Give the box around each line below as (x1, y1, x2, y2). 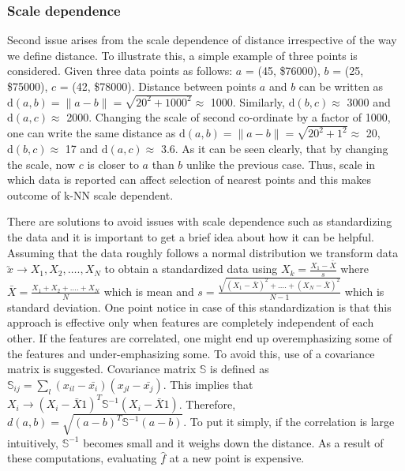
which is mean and (103, 282, 194, 299)
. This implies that (163, 376, 253, 392)
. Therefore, (178, 395, 236, 412)
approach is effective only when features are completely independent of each (7, 314, 374, 331)
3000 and (347, 93, 391, 110)
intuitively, (7, 434, 58, 450)
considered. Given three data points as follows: (7, 62, 233, 79)
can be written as (298, 78, 384, 94)
